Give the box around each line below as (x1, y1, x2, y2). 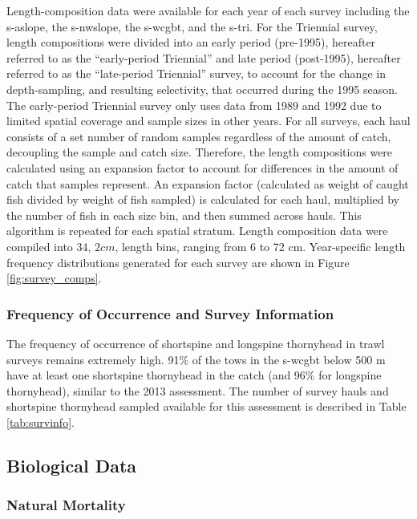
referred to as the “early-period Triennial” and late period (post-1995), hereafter (6, 49, 401, 66)
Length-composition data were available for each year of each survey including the (6, 2, 410, 18)
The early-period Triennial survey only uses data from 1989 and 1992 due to (6, 96, 382, 113)
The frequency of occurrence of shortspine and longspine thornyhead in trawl (6, 335, 385, 351)
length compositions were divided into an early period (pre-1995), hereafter (6, 34, 376, 51)
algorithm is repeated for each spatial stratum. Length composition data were (6, 222, 388, 239)
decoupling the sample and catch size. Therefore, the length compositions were (6, 144, 393, 160)
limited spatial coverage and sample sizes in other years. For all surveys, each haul (6, 112, 411, 129)
